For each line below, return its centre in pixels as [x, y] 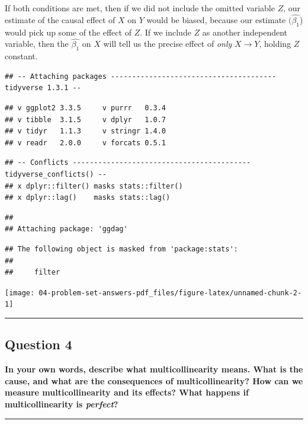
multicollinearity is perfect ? [62, 404]
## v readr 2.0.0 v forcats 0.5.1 [86, 143]
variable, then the [37, 44]
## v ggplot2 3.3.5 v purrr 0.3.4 [86, 108]
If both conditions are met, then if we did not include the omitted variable [140, 8]
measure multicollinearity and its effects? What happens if [127, 392]
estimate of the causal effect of [60, 19]
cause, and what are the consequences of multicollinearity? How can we [154, 380]
